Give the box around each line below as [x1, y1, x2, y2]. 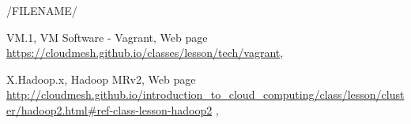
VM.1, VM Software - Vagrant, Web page [6, 28, 208, 45]
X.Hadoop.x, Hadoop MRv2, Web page [6, 70, 196, 87]
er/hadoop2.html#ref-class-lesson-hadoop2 [6, 101, 213, 118]
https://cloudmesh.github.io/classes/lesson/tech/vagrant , [6, 44, 284, 61]
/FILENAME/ [6, 2, 77, 18]
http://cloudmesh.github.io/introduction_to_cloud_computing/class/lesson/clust [6, 86, 405, 103]
